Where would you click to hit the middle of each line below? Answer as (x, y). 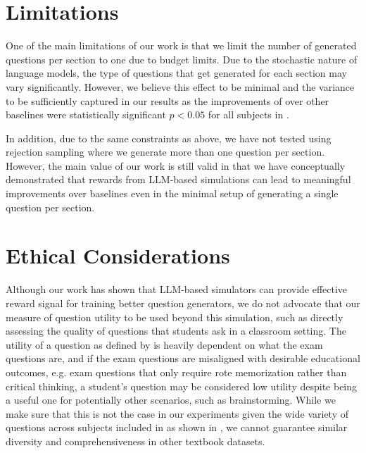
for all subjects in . (248, 114)
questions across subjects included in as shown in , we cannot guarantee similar (177, 427)
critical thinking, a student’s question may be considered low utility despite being (182, 386)
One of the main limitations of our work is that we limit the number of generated (181, 45)
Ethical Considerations (118, 255)
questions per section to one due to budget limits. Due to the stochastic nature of (182, 59)
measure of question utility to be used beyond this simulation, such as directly (175, 317)
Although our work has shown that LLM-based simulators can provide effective (177, 289)
